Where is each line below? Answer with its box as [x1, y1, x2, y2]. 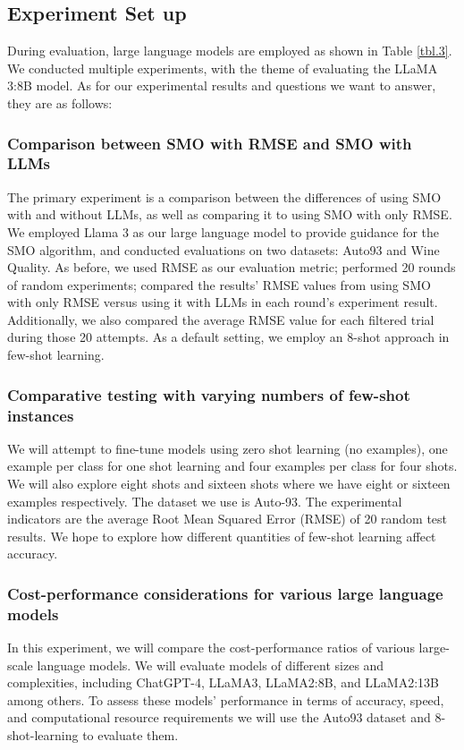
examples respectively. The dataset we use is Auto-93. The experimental [7, 491, 402, 510]
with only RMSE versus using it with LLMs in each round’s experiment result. [7, 293, 438, 311]
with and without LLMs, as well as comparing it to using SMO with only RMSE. [7, 205, 452, 224]
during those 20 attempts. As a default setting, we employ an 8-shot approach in [7, 328, 450, 346]
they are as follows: [7, 93, 113, 112]
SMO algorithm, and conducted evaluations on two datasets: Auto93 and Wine [7, 240, 440, 259]
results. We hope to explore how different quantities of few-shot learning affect [7, 526, 436, 545]
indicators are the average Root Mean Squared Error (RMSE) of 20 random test [7, 509, 448, 528]
